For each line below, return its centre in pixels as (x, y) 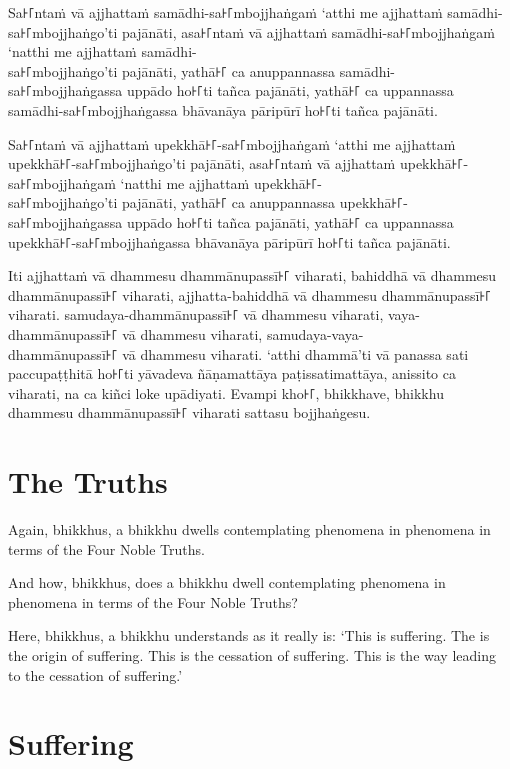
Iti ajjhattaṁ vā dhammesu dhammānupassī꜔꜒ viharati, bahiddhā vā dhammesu (252, 275)
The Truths (88, 481)
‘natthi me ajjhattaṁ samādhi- (102, 51)
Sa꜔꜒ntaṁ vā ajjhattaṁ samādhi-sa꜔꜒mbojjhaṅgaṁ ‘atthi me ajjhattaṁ (225, 12)
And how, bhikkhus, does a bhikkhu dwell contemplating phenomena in (227, 582)
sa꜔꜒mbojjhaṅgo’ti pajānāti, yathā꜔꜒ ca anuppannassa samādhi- (202, 70)
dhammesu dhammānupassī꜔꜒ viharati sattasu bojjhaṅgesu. (189, 412)
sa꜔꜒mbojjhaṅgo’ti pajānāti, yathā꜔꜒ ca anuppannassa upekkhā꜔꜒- (208, 202)
